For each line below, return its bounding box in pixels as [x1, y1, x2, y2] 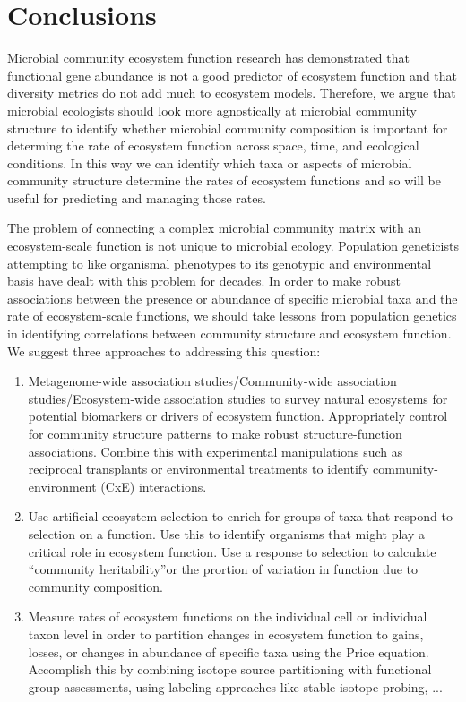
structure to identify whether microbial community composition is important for [7, 118, 448, 137]
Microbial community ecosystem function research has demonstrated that [7, 48, 410, 67]
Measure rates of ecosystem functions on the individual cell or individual [28, 607, 427, 626]
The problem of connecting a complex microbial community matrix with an [7, 218, 422, 237]
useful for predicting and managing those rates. [7, 188, 266, 207]
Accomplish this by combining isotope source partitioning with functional [28, 660, 432, 679]
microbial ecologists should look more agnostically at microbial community [7, 100, 417, 119]
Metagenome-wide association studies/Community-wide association [28, 372, 397, 390]
